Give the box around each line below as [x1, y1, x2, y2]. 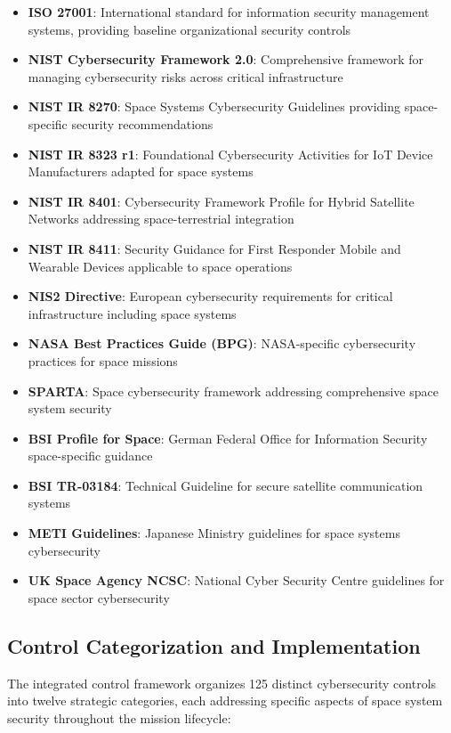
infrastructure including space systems [28, 304, 237, 322]
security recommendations [71, 114, 213, 133]
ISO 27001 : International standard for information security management [28, 3, 430, 20]
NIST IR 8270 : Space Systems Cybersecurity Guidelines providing [28, 97, 401, 116]
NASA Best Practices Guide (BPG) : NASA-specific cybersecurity [28, 334, 416, 353]
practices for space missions [28, 351, 178, 370]
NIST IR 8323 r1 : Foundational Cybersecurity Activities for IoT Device [28, 144, 433, 163]
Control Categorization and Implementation [7, 631, 421, 659]
